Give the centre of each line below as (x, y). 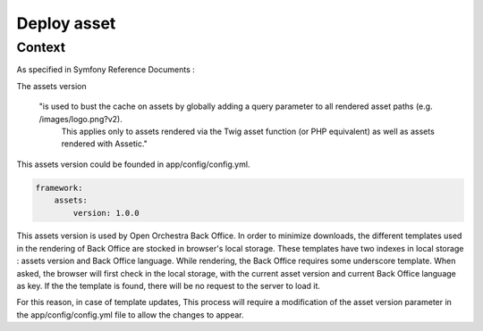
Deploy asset (66, 23)
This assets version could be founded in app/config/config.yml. (133, 164)
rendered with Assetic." (104, 144)
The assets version (51, 86)
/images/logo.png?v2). (80, 119)
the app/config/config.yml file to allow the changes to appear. (131, 314)
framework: (59, 188)
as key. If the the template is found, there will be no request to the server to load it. (169, 286)
